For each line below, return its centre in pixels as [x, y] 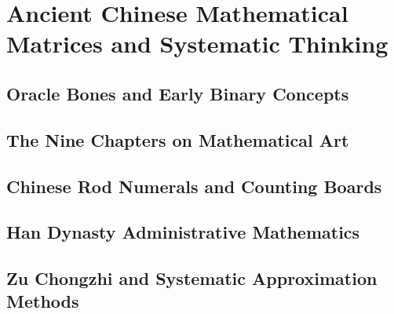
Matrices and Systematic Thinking [197, 44]
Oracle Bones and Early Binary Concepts [178, 93]
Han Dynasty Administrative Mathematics [183, 232]
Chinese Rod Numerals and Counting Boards [194, 186]
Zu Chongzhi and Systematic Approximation [192, 278]
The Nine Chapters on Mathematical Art [178, 139]
